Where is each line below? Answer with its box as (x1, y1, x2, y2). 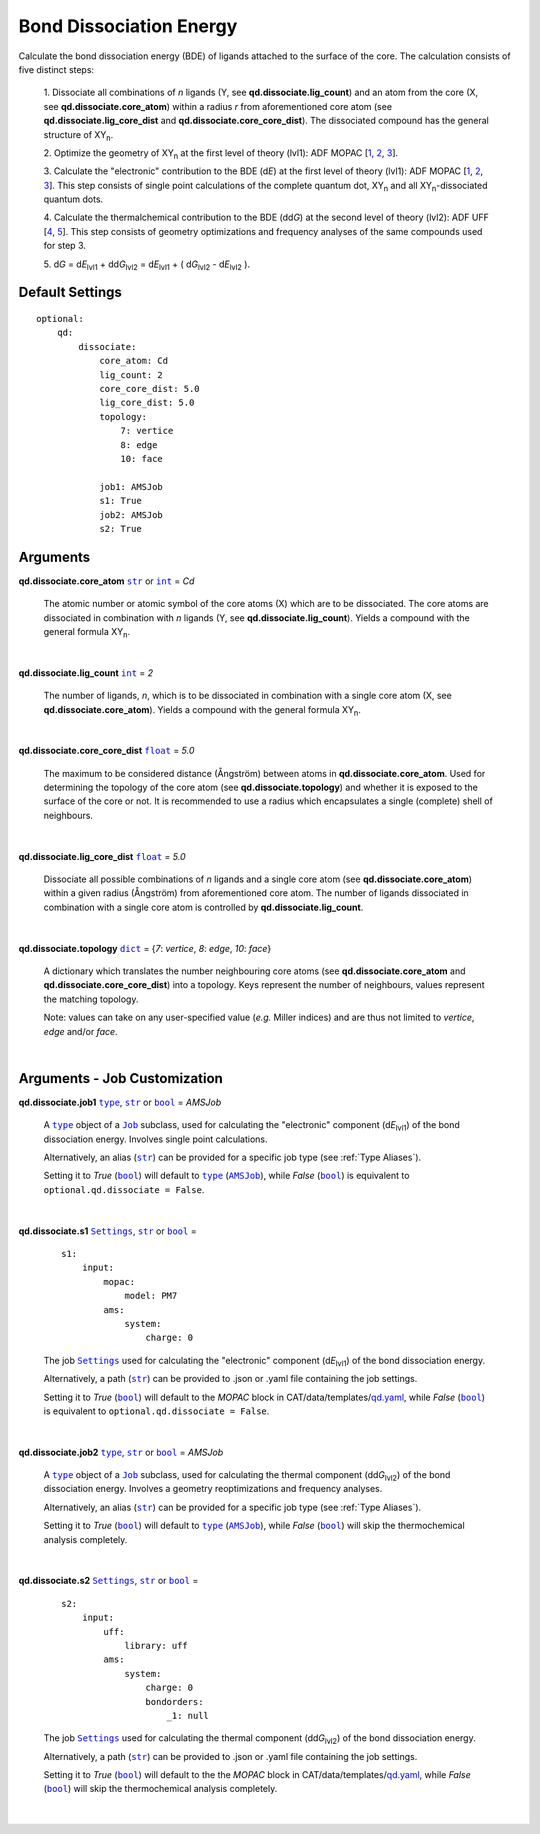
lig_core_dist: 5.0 (99, 397, 195, 409)
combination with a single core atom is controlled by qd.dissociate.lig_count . (43, 901, 364, 913)
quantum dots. (43, 193, 104, 205)
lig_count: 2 (99, 369, 164, 380)
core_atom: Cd (99, 355, 169, 367)
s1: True (99, 495, 142, 507)
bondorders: (145, 1696, 204, 1707)
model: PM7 (124, 1290, 178, 1302)
